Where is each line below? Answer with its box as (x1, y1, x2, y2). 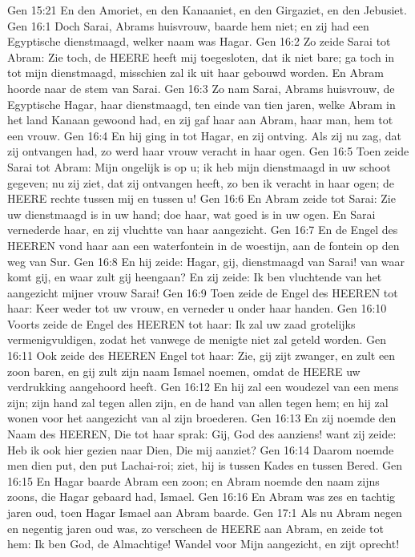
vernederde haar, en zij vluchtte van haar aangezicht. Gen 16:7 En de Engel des (7, 221, 398, 238)
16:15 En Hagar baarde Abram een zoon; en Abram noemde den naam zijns (7, 472, 380, 489)
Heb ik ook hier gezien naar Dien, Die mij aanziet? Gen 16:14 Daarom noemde (7, 441, 394, 458)
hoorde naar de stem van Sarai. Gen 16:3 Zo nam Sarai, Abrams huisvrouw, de (7, 79, 395, 96)
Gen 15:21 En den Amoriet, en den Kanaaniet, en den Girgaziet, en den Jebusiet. (7, 2, 407, 18)
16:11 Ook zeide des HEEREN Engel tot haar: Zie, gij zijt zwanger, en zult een (7, 347, 396, 364)
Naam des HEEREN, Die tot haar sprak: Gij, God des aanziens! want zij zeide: (7, 426, 397, 442)
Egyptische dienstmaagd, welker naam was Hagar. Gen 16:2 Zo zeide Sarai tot (7, 33, 391, 50)
